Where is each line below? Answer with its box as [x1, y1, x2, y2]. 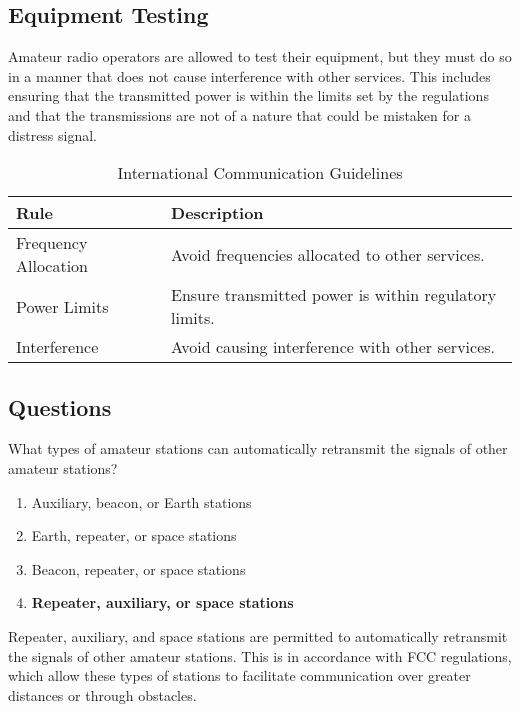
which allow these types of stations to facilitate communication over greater [8, 665, 471, 686]
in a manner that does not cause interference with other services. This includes [8, 65, 491, 86]
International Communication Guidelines [117, 161, 403, 185]
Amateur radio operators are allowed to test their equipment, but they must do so [8, 46, 512, 67]
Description [171, 201, 264, 225]
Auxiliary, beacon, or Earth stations [31, 491, 252, 512]
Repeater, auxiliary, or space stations [31, 592, 294, 613]
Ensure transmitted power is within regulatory [171, 283, 497, 307]
